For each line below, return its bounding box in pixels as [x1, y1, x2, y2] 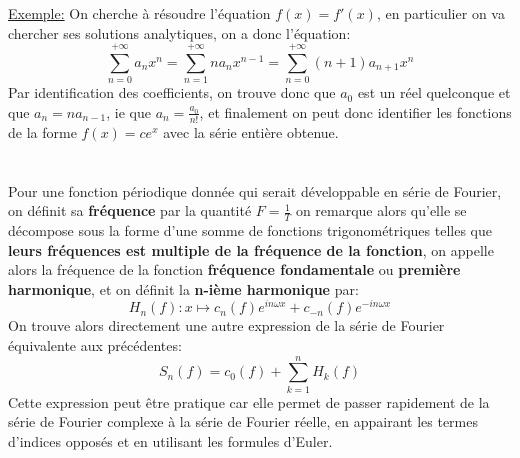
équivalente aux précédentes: [8, 334, 182, 355]
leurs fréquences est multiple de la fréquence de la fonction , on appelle [8, 239, 494, 260]
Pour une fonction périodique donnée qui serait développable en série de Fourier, [8, 180, 502, 201]
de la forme [8, 121, 77, 142]
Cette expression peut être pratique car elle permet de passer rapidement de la [8, 391, 490, 412]
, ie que [106, 101, 151, 122]
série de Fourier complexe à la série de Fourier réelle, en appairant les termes [8, 411, 478, 432]
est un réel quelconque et [357, 82, 511, 103]
